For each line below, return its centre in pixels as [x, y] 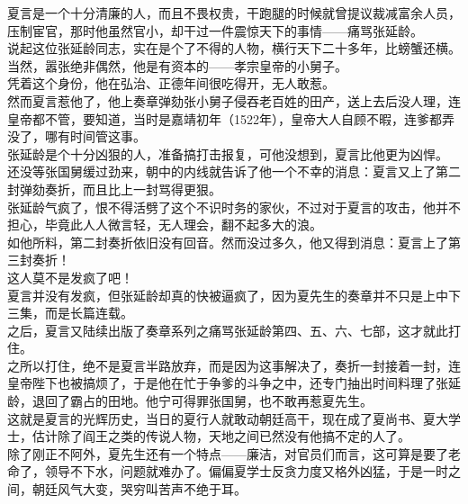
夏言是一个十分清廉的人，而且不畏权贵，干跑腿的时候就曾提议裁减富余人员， [234, 13]
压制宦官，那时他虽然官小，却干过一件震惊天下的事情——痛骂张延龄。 [215, 30]
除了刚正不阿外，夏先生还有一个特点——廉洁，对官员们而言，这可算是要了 [228, 453]
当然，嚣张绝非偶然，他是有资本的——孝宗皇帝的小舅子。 [177, 65]
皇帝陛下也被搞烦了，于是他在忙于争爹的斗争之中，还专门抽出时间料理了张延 [234, 383]
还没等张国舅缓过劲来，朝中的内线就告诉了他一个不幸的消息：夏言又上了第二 [234, 171]
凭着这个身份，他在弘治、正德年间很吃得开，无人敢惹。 [171, 83]
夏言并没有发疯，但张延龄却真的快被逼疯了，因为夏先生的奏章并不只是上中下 [234, 295]
